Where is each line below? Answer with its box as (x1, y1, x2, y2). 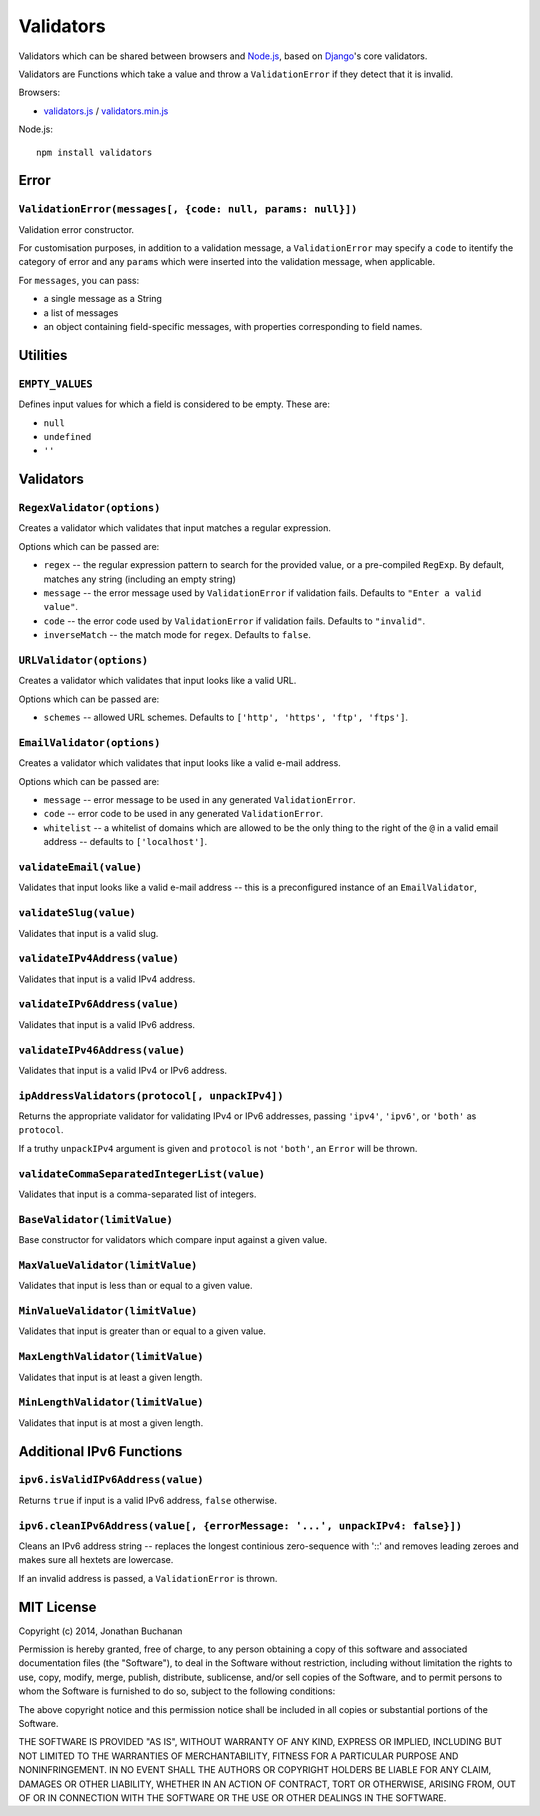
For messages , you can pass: (18, 274, 140, 286)
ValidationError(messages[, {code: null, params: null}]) (18, 203, 358, 216)
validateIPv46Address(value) (18, 1043, 185, 1057)
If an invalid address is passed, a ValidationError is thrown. (18, 1572, 278, 1584)
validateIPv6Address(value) (18, 998, 180, 1011)
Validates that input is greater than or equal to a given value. (18, 1325, 267, 1337)
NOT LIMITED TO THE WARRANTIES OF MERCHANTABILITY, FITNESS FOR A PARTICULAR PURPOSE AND (18, 1750, 459, 1762)
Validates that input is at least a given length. (18, 1371, 203, 1383)
